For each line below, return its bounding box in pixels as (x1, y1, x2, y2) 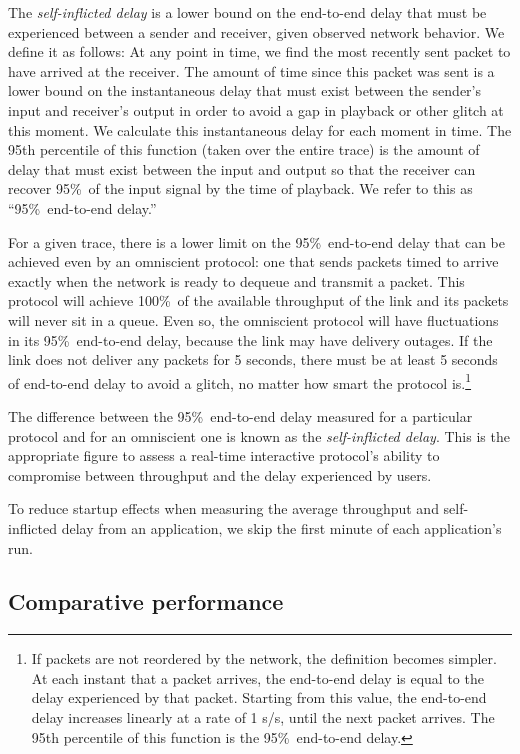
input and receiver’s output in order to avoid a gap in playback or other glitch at (8, 99, 504, 120)
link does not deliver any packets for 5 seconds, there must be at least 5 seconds (8, 349, 498, 370)
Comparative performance (8, 586, 284, 617)
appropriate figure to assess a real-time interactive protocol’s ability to (8, 445, 440, 466)
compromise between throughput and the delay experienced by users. (8, 464, 432, 485)
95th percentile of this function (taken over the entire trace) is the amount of (8, 139, 480, 160)
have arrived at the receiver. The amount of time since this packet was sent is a (8, 60, 495, 81)
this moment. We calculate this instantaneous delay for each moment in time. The (8, 119, 512, 140)
